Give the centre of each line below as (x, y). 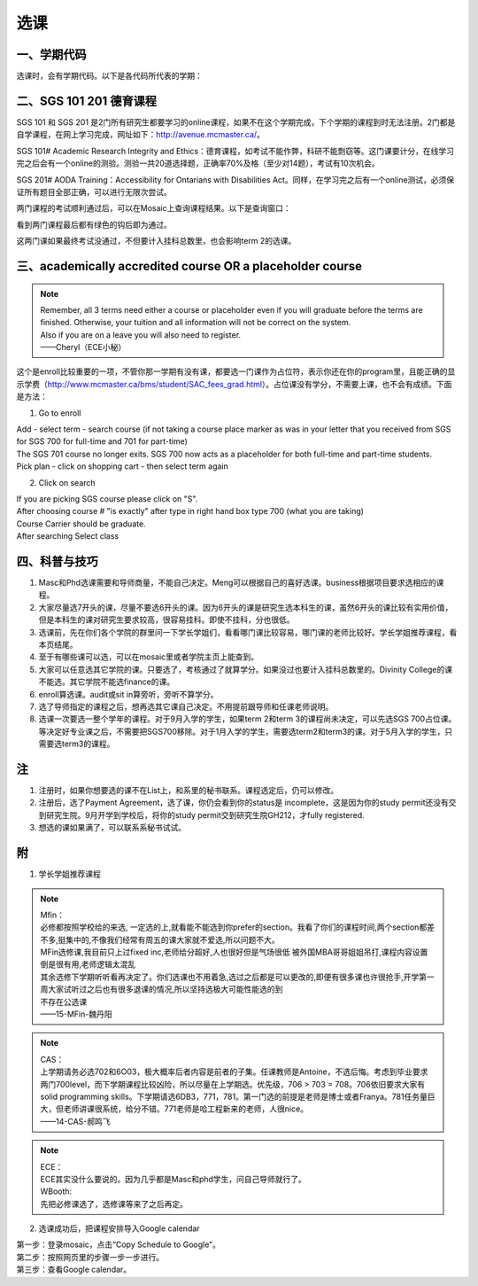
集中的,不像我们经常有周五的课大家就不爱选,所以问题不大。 (173, 939)
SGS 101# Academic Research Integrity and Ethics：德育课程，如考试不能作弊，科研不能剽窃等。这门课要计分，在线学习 (235, 151)
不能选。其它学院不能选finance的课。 (107, 682)
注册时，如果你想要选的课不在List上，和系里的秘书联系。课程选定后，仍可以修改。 (189, 791)
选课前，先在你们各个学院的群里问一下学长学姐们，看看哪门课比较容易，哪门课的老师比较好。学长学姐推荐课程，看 (248, 632)
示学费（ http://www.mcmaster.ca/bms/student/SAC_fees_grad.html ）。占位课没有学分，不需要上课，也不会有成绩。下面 (234, 384)
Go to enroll (60, 413)
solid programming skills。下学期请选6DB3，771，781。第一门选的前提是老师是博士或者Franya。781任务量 (234, 1096)
